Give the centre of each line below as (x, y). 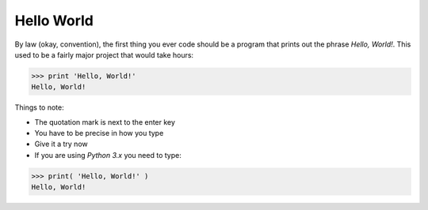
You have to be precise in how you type (99, 133)
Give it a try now (61, 144)
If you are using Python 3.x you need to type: (108, 155)
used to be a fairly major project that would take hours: (104, 54)
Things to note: (39, 107)
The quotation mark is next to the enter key (105, 122)
